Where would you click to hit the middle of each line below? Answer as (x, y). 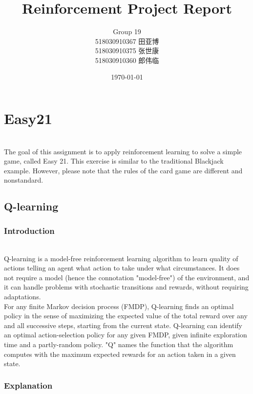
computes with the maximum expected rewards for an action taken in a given (120, 354)
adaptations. (22, 296)
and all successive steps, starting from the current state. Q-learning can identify (123, 325)
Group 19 (127, 31)
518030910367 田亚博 (127, 41)
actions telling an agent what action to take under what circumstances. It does (122, 268)
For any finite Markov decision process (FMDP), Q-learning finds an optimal (119, 306)
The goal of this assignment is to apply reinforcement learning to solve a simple (123, 151)
